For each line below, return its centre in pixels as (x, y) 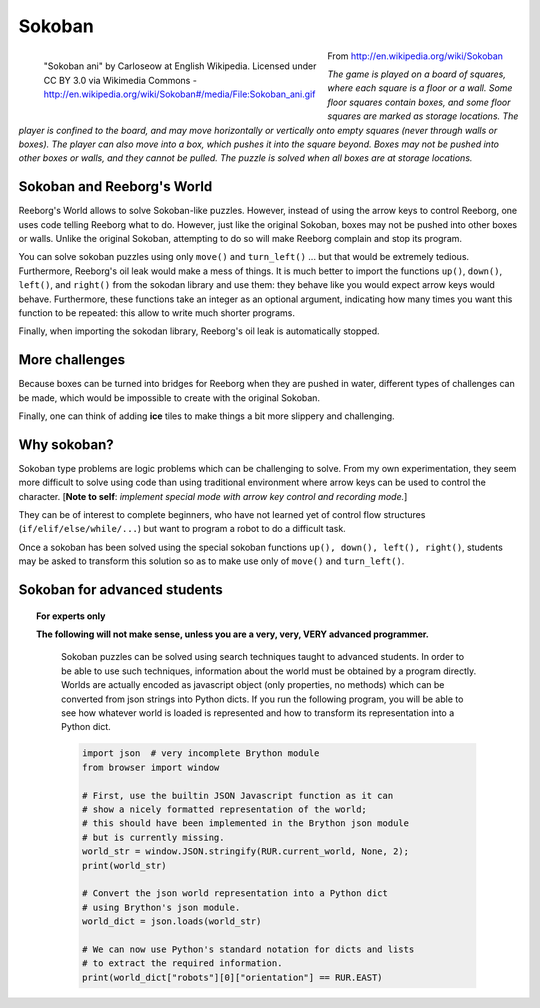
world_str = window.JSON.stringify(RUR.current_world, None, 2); (245, 851)
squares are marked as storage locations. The (423, 116)
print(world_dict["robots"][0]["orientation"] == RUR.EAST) (232, 977)
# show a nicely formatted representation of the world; (224, 809)
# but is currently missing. (153, 837)
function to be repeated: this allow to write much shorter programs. (156, 312)
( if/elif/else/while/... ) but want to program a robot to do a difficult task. (182, 529)
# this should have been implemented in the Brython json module (245, 823)
